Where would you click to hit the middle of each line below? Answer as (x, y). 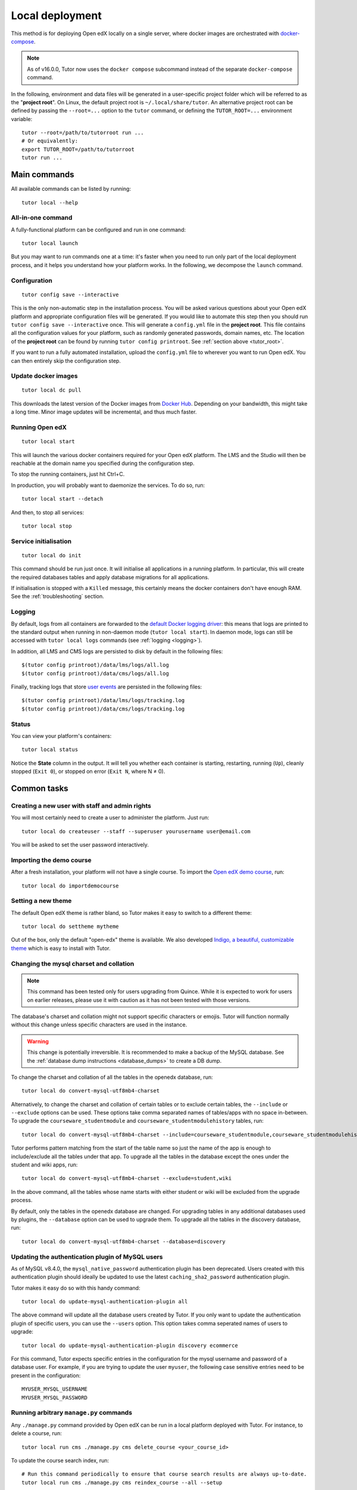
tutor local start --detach (62, 499)
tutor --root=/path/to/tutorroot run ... (83, 133)
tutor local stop (47, 526)
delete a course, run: (36, 1433)
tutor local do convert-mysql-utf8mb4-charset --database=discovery (123, 1241)
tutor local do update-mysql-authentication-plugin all (105, 1302)
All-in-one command (42, 218)
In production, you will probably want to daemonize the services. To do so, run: (108, 485)
